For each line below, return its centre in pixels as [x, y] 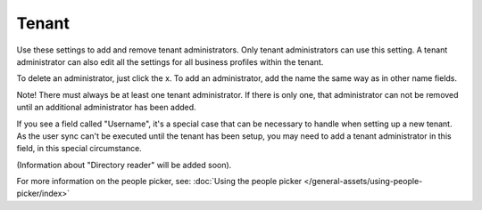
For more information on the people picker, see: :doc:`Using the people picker [159, 182]
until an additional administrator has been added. [106, 108]
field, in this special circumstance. [79, 149]
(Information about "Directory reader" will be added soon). [124, 165]
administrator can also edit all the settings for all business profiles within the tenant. [170, 61]
